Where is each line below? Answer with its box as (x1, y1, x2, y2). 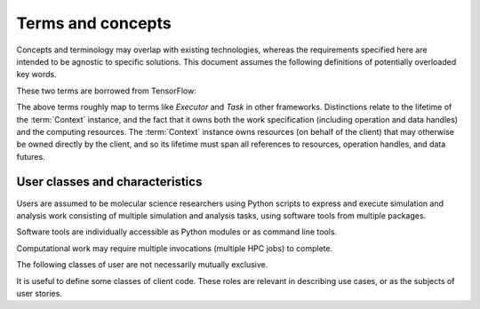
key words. (16, 69, 57, 80)
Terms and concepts (16, 13, 172, 33)
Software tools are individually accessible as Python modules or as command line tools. (16, 226, 338, 237)
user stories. (16, 288, 62, 298)
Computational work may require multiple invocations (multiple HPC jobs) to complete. (16, 242, 333, 253)
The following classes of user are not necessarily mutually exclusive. (16, 259, 268, 270)
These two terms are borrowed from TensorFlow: (16, 85, 197, 96)
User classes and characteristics (16, 174, 203, 190)
